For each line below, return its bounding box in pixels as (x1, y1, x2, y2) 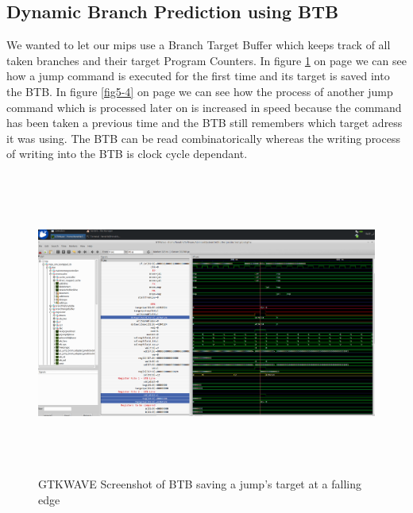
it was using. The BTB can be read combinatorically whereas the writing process (6, 129, 400, 146)
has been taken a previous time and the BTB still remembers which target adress (6, 114, 403, 131)
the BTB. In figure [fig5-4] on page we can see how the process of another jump (6, 83, 393, 99)
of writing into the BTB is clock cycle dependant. (6, 145, 248, 162)
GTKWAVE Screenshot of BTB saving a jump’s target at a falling (38, 476, 361, 492)
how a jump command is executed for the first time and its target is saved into (6, 67, 390, 84)
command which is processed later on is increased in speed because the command (6, 98, 402, 115)
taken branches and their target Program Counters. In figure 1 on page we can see (6, 52, 407, 68)
